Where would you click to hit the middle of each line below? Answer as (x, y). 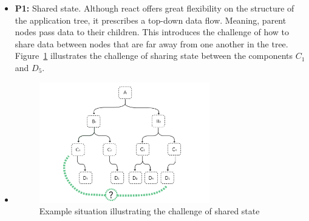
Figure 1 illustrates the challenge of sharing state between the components (154, 56)
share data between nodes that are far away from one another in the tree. (151, 43)
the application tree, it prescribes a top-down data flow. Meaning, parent (151, 20)
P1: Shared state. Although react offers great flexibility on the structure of (154, 8)
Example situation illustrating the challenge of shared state (149, 211)
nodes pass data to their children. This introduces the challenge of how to (152, 32)
